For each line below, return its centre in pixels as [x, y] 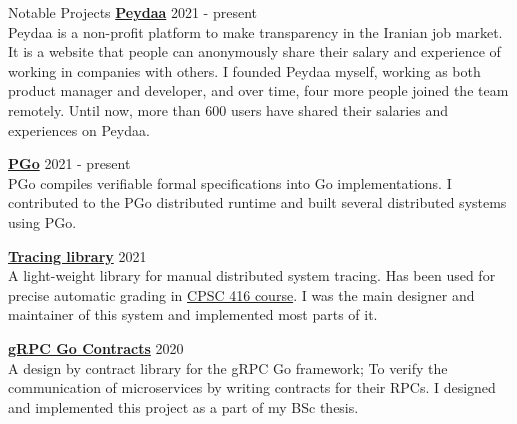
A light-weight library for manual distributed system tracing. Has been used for [252, 275]
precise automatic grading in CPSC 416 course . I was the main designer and [241, 294]
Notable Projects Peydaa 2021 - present [133, 12]
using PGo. [42, 221]
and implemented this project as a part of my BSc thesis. [183, 406]
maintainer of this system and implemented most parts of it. [193, 314]
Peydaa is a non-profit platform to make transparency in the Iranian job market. [255, 31]
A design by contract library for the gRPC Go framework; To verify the [228, 367]
